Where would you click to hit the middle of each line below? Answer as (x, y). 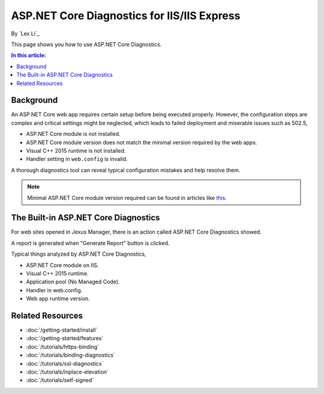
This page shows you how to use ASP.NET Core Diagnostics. (86, 44)
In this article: (28, 55)
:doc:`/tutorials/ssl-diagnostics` (65, 363)
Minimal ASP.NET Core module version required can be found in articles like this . (127, 198)
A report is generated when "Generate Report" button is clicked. (90, 243)
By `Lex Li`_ (25, 34)
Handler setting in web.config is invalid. (77, 159)
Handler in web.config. (54, 290)
